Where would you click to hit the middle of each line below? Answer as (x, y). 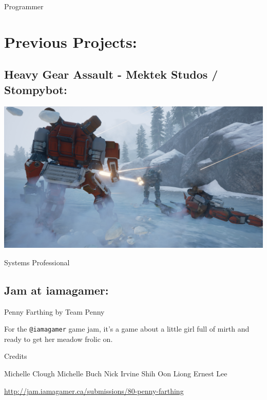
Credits (16, 356)
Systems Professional (37, 262)
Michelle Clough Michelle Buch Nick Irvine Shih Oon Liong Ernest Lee (116, 374)
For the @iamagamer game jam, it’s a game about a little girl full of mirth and (127, 329)
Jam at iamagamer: (56, 290)
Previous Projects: (71, 41)
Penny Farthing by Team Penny (54, 311)
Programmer (24, 6)
